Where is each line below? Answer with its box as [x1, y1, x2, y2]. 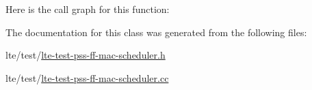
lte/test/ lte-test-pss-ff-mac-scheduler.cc [5, 70, 169, 85]
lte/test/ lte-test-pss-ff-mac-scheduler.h [5, 48, 166, 62]
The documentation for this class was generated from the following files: [5, 25, 307, 39]
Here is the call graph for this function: [5, 2, 170, 16]
